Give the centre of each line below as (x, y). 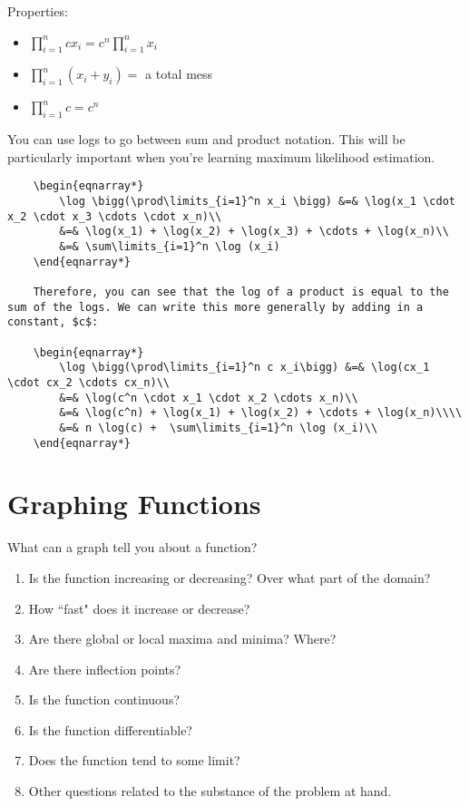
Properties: (38, 11)
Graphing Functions (134, 504)
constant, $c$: (53, 322)
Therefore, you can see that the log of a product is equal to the (241, 291)
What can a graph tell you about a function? (132, 547)
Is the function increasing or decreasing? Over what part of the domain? (230, 577)
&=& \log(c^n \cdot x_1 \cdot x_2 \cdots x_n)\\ (209, 398)
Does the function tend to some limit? (134, 760)
